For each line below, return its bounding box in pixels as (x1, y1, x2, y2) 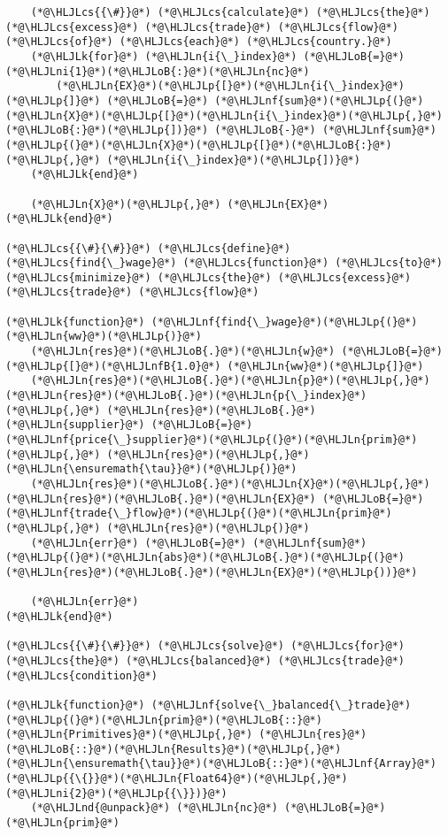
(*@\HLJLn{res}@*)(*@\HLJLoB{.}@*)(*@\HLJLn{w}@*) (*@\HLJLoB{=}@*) (30, 345, 443, 358)
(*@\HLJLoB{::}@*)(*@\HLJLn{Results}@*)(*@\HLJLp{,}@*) (5, 742, 342, 755)
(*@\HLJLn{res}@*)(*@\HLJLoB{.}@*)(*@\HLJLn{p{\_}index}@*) (5, 389, 367, 403)
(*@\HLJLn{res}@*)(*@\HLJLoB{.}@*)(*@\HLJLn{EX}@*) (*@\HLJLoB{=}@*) (5, 492, 424, 505)
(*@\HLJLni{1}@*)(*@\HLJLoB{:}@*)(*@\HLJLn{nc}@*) (5, 65, 310, 78)
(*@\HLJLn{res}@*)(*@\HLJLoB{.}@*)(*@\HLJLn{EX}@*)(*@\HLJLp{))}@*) (5, 565, 418, 579)
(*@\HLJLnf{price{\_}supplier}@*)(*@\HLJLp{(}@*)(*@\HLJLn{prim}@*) (5, 433, 418, 447)
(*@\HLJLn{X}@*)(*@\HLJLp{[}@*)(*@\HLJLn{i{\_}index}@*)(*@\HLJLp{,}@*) (5, 109, 443, 122)
